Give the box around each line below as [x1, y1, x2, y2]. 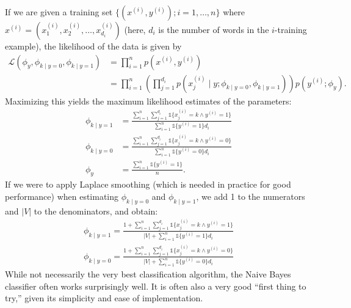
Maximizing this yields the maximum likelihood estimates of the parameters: [5, 94, 292, 107]
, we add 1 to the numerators [196, 189, 305, 202]
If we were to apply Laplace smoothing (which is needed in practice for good [5, 178, 291, 191]
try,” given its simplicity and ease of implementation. [5, 291, 203, 304]
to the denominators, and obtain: [34, 204, 158, 217]
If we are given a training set [5, 5, 113, 18]
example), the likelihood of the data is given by [5, 40, 182, 52]
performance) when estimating [5, 189, 119, 202]
